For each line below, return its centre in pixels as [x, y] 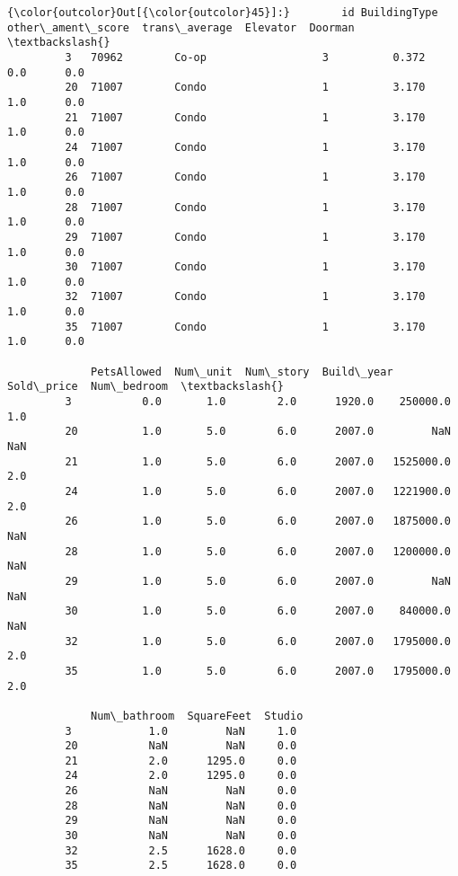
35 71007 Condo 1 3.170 [245, 327]
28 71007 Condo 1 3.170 [245, 207]
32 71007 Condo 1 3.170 [245, 297]
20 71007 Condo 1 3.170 [245, 88]
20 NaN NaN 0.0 [181, 746]
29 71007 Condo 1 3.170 [245, 237]
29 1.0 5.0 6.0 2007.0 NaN [258, 581]
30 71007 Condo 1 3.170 [245, 267]
